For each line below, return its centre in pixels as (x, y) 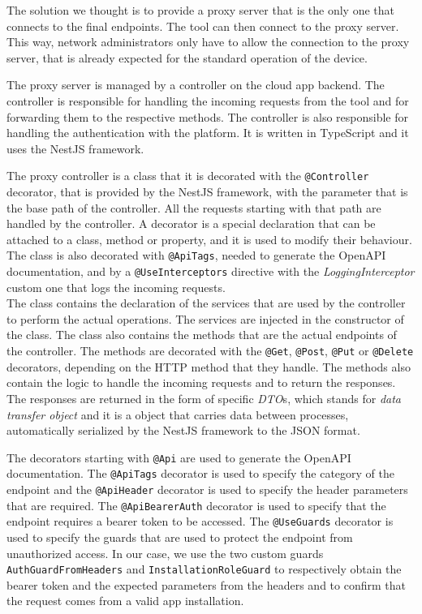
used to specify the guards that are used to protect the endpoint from (180, 537)
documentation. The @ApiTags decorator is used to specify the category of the (200, 473)
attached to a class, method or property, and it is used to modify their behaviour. (209, 239)
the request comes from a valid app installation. (125, 601)
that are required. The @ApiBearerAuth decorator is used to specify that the (196, 505)
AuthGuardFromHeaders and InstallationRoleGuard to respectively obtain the (204, 569)
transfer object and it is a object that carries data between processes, (178, 414)
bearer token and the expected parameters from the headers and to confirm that (206, 584)
